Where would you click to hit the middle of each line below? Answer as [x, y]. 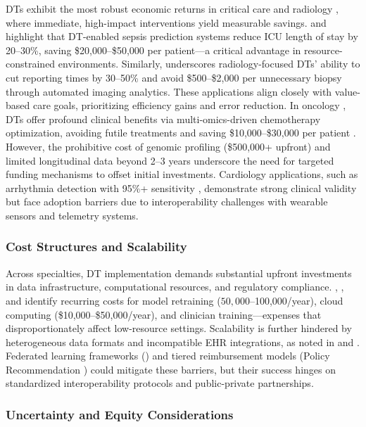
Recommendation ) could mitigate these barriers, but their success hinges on [171, 369]
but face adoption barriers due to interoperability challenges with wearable [167, 202]
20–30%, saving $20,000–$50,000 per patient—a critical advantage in [153, 50]
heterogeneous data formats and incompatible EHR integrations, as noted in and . [183, 342]
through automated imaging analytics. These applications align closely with [169, 91]
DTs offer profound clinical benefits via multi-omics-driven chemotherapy [163, 119]
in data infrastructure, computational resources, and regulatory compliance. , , [175, 287]
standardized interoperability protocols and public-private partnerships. [160, 383]
